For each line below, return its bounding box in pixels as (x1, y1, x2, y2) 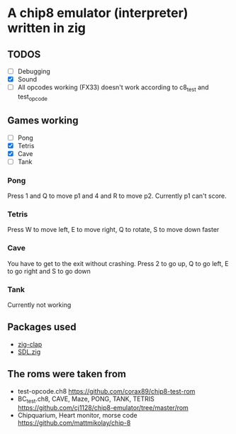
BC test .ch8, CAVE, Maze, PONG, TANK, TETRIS (17, 394, 154, 405)
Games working (7, 115, 79, 127)
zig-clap (17, 340, 43, 348)
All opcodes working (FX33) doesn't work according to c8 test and (17, 83, 209, 93)
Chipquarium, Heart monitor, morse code (17, 411, 137, 420)
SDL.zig (17, 347, 41, 356)
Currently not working (7, 300, 72, 309)
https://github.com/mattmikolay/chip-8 (17, 418, 131, 427)
